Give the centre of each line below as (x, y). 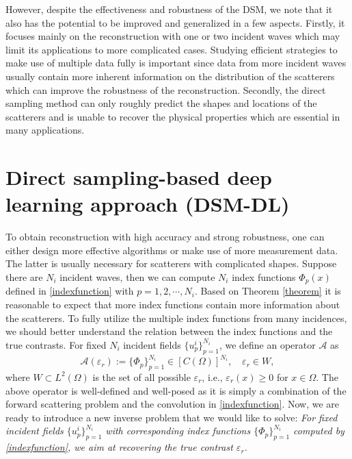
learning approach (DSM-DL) (148, 204)
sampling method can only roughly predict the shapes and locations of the (161, 103)
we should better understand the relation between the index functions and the (169, 331)
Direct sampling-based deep (139, 177)
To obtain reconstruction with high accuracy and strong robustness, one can (165, 237)
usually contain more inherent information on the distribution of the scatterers (170, 76)
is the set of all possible (141, 376)
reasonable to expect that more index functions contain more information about (173, 305)
